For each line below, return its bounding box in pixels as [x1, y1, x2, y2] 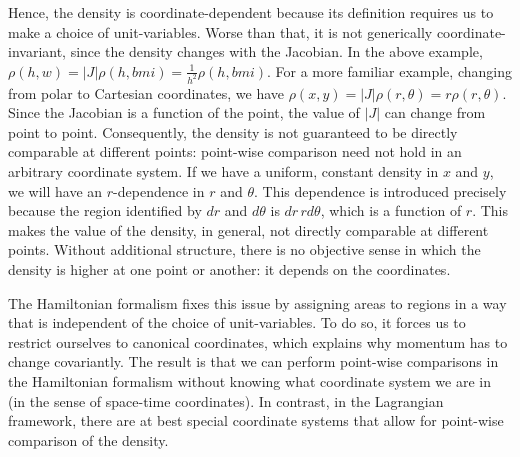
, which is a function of [320, 200, 462, 221]
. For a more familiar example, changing [267, 60, 512, 81]
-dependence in [113, 180, 205, 201]
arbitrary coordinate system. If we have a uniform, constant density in [8, 161, 439, 182]
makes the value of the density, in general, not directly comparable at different [8, 219, 489, 240]
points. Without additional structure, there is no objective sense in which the [8, 239, 481, 260]
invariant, [8, 41, 67, 62]
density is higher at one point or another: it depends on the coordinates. [8, 259, 451, 279]
